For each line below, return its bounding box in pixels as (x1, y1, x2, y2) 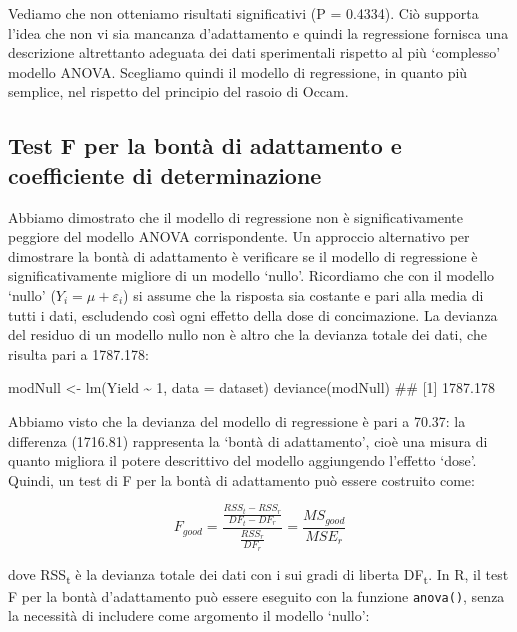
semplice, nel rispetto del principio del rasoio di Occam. (8, 81, 349, 102)
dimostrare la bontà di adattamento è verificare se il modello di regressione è (8, 245, 478, 266)
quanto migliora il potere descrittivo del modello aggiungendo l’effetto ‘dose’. (8, 450, 477, 471)
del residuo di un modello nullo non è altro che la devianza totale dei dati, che (8, 324, 487, 345)
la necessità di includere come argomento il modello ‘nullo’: (8, 605, 370, 626)
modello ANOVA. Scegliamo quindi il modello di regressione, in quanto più (8, 61, 468, 82)
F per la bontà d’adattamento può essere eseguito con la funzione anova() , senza (8, 585, 505, 606)
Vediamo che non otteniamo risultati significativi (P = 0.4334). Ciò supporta (8, 3, 479, 23)
